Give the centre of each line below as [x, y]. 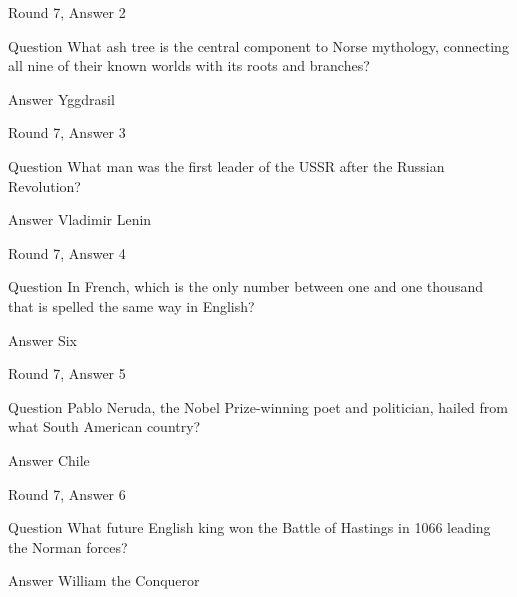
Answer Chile [49, 459]
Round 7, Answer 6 [67, 493]
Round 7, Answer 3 [67, 132]
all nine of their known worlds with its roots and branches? [189, 65]
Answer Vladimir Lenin [80, 219]
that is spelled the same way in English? [131, 305]
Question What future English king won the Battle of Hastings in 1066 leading [249, 527]
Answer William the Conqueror [104, 580]
